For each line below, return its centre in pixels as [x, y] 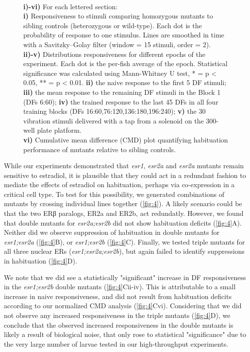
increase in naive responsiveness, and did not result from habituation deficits [118, 296]
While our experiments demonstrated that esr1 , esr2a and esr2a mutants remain [124, 166]
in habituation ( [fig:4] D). [41, 261]
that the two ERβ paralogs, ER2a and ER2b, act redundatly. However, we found [124, 213]
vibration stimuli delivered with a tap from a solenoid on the [114, 120]
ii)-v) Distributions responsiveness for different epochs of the [114, 54]
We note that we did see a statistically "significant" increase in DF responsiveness [125, 277]
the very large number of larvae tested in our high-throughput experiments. [116, 343]
